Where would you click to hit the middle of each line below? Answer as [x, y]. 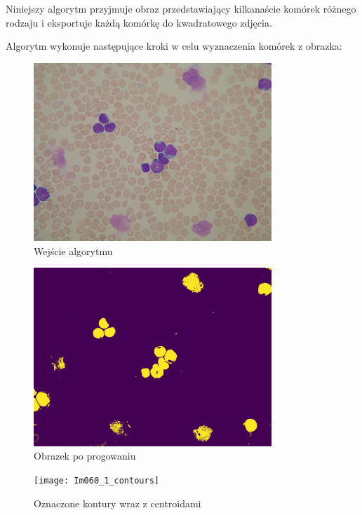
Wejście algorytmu [73, 250]
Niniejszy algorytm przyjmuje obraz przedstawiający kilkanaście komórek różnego [181, 8]
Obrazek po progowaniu [85, 456]
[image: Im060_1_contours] [96, 480]
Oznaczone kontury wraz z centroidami [118, 503]
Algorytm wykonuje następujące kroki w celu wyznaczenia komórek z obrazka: [174, 46]
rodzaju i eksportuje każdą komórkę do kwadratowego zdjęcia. [139, 22]
